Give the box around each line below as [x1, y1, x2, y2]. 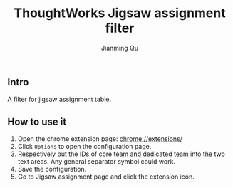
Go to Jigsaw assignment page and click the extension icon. [17, 172, 195, 181]
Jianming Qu [100, 43, 139, 52]
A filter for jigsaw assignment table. [7, 95, 112, 104]
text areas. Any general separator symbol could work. [17, 157, 176, 166]
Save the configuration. [17, 165, 87, 174]
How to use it [7, 115, 67, 127]
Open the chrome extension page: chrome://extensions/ [17, 135, 183, 143]
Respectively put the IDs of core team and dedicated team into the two [17, 150, 226, 158]
